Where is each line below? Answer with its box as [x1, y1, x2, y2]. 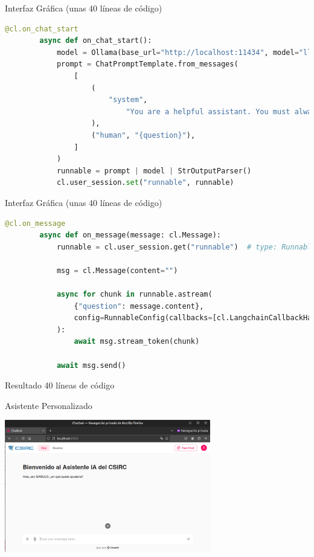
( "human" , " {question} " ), [91, 130, 196, 140]
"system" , [108, 95, 148, 105]
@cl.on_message [5, 219, 66, 228]
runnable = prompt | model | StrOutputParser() [56, 166, 252, 175]
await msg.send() [56, 361, 126, 370]
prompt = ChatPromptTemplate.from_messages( [56, 60, 239, 69]
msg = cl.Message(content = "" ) [56, 266, 178, 275]
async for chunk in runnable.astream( [56, 290, 213, 299]
